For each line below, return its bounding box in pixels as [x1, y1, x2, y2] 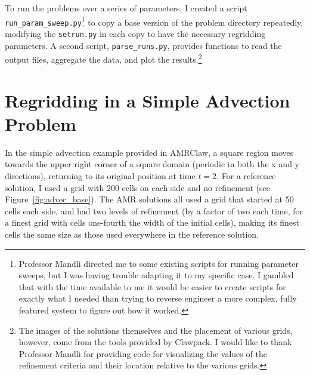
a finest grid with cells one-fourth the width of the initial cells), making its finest [5, 216, 299, 229]
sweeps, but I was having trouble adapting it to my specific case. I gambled [18, 269, 294, 281]
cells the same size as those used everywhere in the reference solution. [5, 228, 259, 240]
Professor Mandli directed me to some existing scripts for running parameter [18, 257, 299, 269]
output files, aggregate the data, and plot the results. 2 [5, 51, 202, 65]
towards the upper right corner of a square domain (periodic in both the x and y [5, 158, 299, 170]
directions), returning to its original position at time [5, 169, 196, 182]
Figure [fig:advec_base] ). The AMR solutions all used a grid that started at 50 [5, 193, 294, 205]
